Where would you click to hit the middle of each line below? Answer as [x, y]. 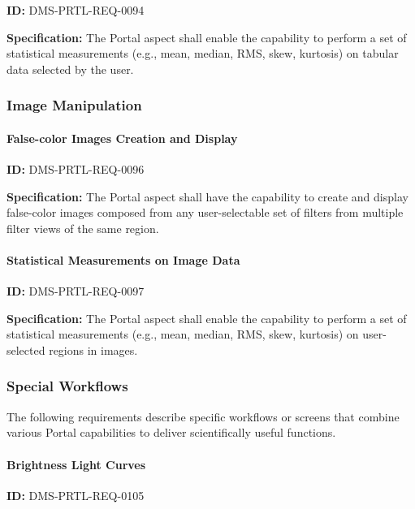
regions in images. [93, 349]
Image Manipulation [74, 105]
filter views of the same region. [83, 228]
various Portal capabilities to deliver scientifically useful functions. [171, 432]
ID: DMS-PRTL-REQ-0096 [76, 169]
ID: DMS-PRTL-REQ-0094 [76, 10]
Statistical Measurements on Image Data [123, 259]
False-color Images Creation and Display [122, 138]
